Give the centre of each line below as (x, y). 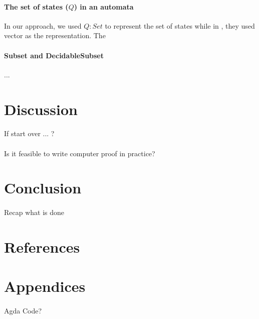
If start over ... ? (29, 133)
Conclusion (43, 188)
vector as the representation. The (55, 35)
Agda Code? (23, 311)
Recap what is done (34, 212)
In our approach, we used (43, 25)
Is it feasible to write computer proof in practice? (80, 153)
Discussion (41, 109)
